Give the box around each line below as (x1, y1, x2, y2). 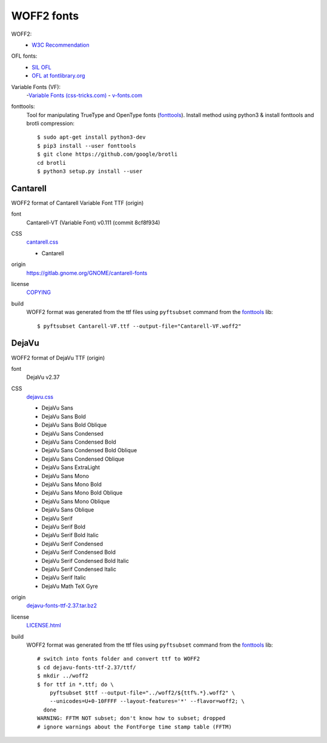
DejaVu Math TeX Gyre (41, 582, 98, 590)
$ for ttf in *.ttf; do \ (37, 681, 114, 688)
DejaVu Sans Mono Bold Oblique (41, 489, 123, 496)
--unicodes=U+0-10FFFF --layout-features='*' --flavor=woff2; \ (49, 698, 245, 705)
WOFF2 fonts (11, 9, 79, 22)
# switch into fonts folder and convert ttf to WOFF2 (37, 655, 200, 662)
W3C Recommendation (31, 41, 90, 48)
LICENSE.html (26, 622, 61, 629)
